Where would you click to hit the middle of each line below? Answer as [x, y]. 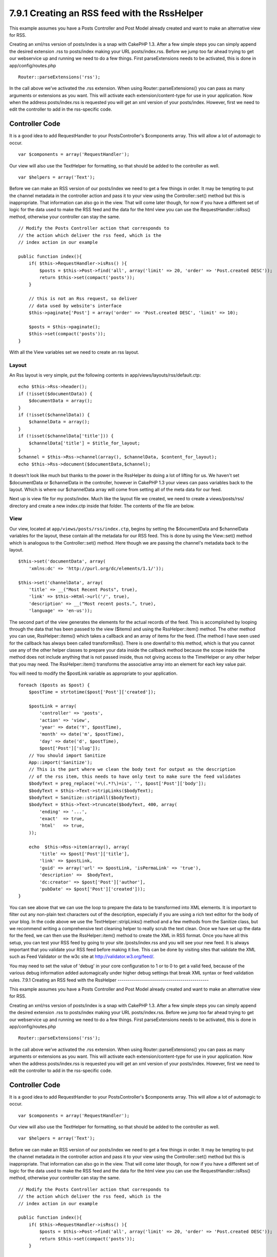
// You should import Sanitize [67, 755]
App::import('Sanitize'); [61, 762]
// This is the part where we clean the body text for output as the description [132, 770]
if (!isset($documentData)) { [56, 394]
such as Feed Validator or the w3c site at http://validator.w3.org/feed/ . [82, 957]
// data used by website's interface [75, 306]
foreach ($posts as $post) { [54, 685]
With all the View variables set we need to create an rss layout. [74, 352]
